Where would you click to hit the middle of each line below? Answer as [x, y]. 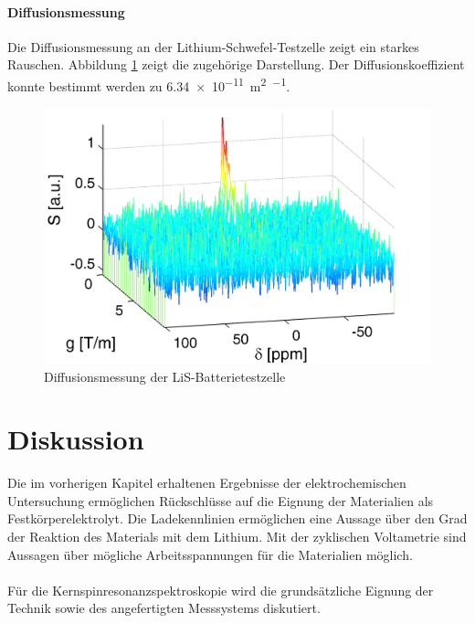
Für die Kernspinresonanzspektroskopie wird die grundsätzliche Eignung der [221, 590]
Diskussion [76, 439]
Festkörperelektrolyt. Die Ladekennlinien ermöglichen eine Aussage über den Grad [237, 518]
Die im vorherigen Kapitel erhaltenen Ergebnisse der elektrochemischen [207, 483]
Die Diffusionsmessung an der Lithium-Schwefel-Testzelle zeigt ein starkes [213, 46]
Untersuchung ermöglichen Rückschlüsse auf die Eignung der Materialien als [221, 500]
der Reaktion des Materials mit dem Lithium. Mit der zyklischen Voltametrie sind [237, 537]
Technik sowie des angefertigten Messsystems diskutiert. [164, 608]
